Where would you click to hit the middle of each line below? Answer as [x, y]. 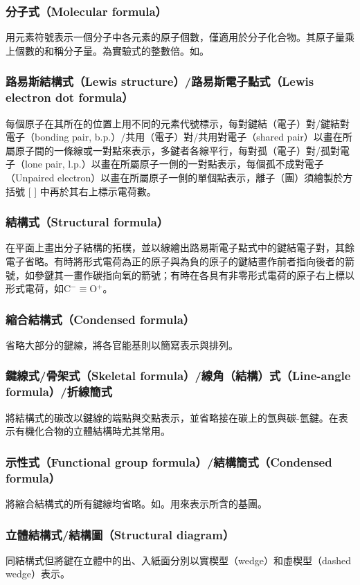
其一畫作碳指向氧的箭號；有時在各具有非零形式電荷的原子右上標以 [204, 274]
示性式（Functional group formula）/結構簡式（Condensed [169, 461]
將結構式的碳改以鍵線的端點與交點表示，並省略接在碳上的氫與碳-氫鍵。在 [172, 417]
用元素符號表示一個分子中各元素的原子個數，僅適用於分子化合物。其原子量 [175, 37]
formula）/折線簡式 [59, 391]
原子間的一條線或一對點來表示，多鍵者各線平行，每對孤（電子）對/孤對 [177, 150]
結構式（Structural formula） [87, 222]
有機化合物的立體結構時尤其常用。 [92, 431]
